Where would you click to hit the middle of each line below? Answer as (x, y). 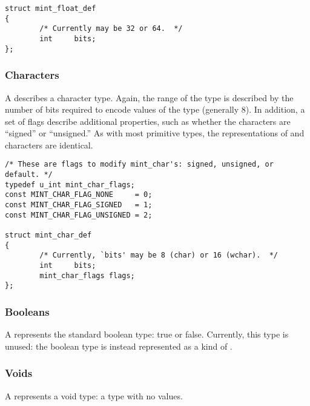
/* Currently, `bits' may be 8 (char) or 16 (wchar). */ (159, 255)
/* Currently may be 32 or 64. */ (111, 29)
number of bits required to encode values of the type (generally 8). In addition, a (155, 109)
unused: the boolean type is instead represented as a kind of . (119, 346)
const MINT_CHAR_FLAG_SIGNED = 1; (79, 205)
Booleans (27, 311)
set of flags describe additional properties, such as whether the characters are (148, 121)
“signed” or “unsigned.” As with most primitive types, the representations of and (155, 133)
